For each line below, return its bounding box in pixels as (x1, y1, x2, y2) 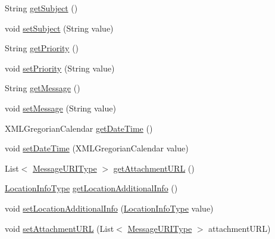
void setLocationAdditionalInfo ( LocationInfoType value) (5, 201, 214, 214)
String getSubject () (5, 2, 78, 14)
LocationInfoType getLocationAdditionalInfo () (5, 182, 178, 194)
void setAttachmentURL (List (5, 222, 114, 234)
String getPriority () (5, 42, 79, 54)
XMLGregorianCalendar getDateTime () (5, 122, 153, 134)
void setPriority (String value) (5, 61, 115, 74)
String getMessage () (5, 82, 80, 94)
